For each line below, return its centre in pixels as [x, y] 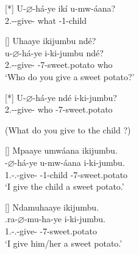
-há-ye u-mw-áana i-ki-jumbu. [69, 162]
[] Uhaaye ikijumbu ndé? [51, 41]
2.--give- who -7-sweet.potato [59, 109]
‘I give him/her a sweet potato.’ [64, 243]
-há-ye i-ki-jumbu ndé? [61, 52]
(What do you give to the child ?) [68, 129]
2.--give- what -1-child [46, 20]
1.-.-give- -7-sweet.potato [51, 230]
